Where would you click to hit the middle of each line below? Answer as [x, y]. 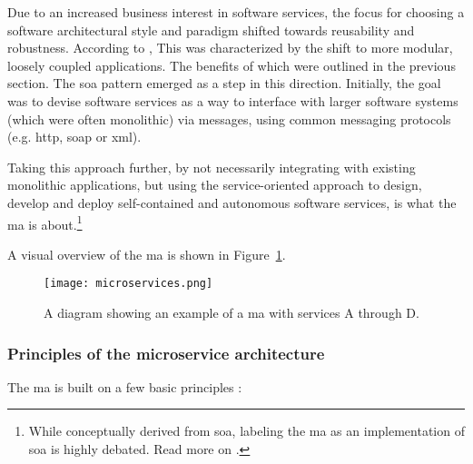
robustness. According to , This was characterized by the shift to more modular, [230, 48]
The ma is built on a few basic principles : [125, 386]
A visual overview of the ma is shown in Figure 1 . [147, 254]
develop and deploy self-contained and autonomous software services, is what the [232, 202]
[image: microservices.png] [128, 284]
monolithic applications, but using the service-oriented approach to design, [215, 185]
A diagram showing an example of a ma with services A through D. [232, 313]
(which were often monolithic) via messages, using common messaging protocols [229, 118]
